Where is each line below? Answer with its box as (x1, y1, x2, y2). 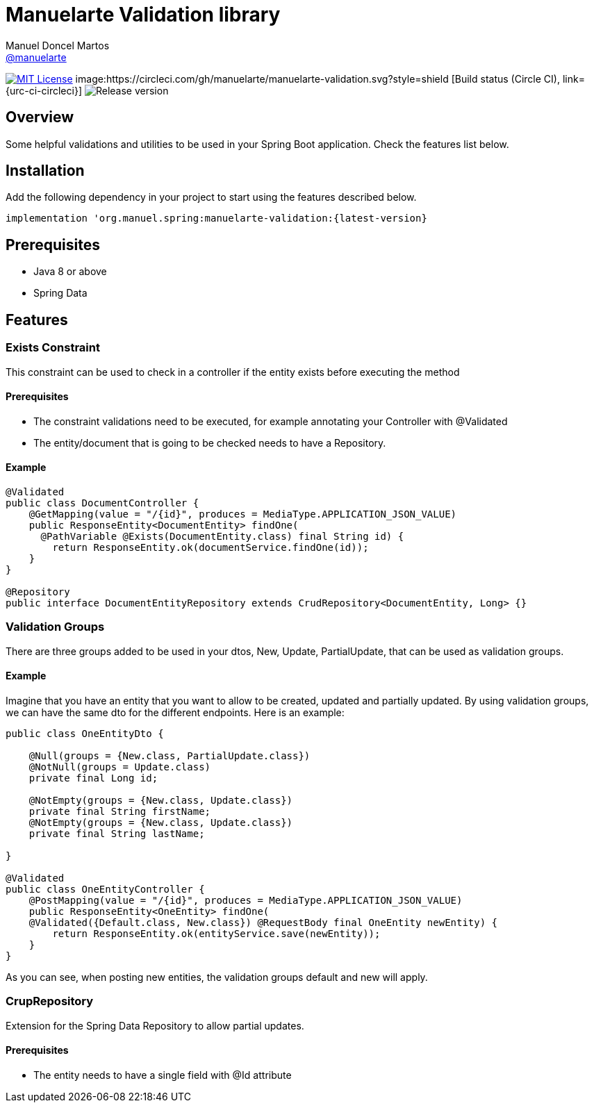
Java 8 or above (33, 265, 107, 278)
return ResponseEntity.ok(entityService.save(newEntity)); (52, 927, 381, 939)
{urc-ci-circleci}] (6, 84, 82, 97)
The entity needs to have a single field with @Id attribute (33, 1068, 292, 1081)
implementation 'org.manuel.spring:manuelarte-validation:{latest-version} (6, 213, 427, 224)
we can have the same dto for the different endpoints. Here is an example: (6, 706, 345, 718)
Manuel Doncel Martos (6, 39, 110, 51)
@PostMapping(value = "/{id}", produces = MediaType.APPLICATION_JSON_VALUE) (28, 894, 463, 906)
